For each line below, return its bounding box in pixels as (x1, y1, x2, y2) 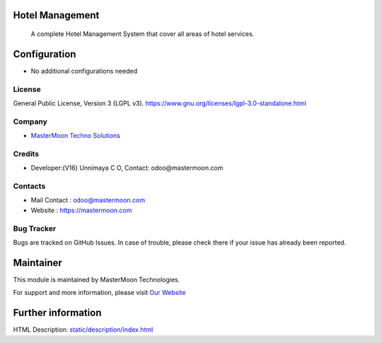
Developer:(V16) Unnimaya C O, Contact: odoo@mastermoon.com (30, 163, 224, 173)
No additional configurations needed (30, 66, 138, 75)
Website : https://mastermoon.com (30, 206, 132, 214)
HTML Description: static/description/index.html (13, 325, 154, 334)
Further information (13, 307, 102, 319)
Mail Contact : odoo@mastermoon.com (30, 196, 146, 204)
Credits (13, 149, 39, 158)
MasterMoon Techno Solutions (30, 132, 120, 140)
